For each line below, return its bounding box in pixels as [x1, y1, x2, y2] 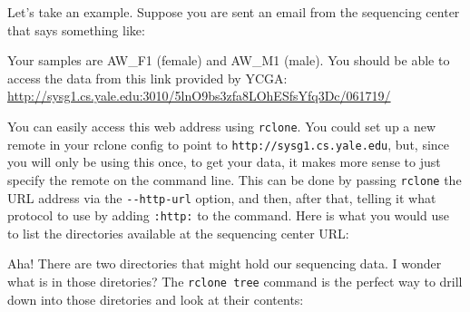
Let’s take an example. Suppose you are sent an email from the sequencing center [7, 3, 460, 21]
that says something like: [7, 20, 145, 39]
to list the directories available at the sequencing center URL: [7, 223, 349, 242]
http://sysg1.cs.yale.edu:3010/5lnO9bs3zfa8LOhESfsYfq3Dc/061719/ [7, 86, 391, 105]
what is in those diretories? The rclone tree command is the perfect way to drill [7, 272, 463, 291]
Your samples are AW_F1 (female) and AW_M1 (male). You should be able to [7, 51, 450, 70]
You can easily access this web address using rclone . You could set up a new [7, 116, 436, 135]
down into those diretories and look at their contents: [7, 289, 304, 308]
